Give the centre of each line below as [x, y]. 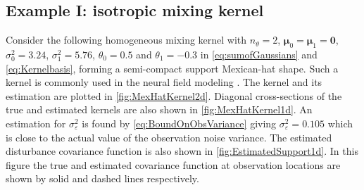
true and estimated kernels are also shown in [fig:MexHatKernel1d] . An [159, 109]
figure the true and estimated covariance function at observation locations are [173, 164]
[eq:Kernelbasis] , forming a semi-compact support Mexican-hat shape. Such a [172, 68]
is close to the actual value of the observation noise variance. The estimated [169, 137]
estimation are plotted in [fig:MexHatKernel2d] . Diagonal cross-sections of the [174, 95]
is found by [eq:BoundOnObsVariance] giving [179, 123]
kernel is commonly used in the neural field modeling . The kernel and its [164, 82]
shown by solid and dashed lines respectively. [102, 178]
